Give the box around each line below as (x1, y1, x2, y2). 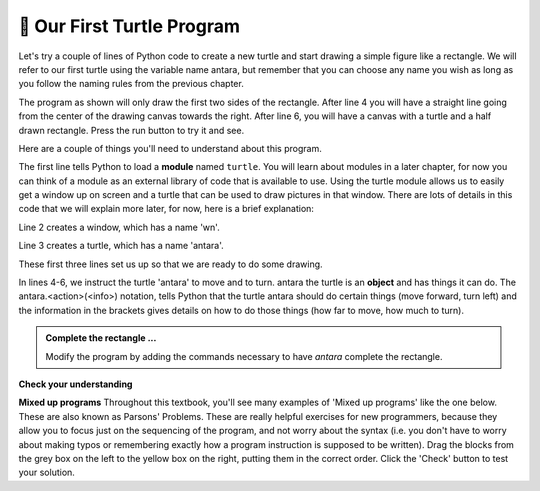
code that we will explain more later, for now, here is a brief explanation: (18, 203, 315, 215)
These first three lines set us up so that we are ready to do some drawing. (18, 258, 324, 270)
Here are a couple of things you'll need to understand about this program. (18, 142, 322, 154)
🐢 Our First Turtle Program (18, 15, 240, 37)
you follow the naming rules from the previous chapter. (18, 78, 244, 90)
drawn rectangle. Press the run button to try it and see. (18, 124, 245, 136)
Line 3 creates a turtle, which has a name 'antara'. (18, 240, 224, 252)
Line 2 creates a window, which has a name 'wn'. (18, 221, 220, 233)
